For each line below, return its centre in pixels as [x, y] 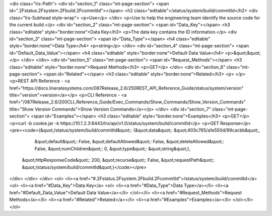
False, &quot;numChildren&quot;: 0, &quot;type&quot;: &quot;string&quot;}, [113, 149]
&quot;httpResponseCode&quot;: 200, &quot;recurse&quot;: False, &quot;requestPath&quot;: [118, 160]
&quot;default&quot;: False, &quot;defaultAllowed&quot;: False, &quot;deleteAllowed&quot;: [129, 142]
